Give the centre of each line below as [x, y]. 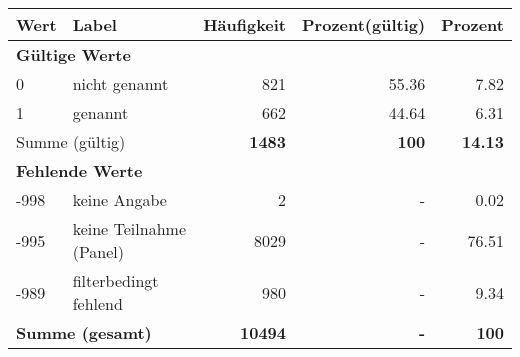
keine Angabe [119, 199]
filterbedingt [115, 280]
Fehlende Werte [79, 170]
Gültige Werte [73, 54]
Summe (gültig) [71, 141]
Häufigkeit [245, 24]
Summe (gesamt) [84, 332]
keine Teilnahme [129, 228]
